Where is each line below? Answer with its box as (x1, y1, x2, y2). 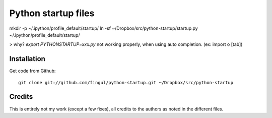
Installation (9, 54, 45, 63)
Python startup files (9, 8, 95, 19)
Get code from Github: (9, 68, 56, 74)
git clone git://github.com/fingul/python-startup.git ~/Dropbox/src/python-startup (18, 80, 234, 85)
